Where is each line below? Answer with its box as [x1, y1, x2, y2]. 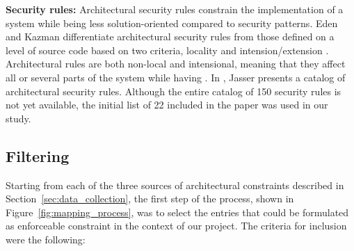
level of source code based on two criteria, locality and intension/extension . [6, 42, 329, 57]
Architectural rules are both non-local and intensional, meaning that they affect [6, 56, 346, 71]
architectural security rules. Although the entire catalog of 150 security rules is [6, 83, 341, 98]
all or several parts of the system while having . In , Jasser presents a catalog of [6, 70, 346, 84]
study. [6, 111, 31, 125]
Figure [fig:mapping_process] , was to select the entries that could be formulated [6, 204, 349, 219]
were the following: [6, 232, 86, 246]
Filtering [6, 145, 70, 166]
